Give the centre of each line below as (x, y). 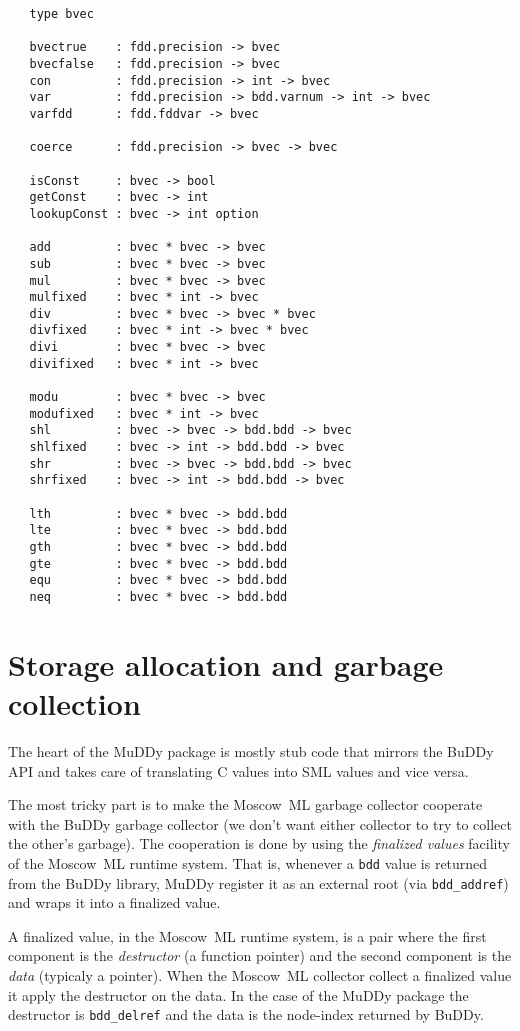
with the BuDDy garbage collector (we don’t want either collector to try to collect (260, 823)
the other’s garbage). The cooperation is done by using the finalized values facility (259, 843)
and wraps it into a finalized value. (114, 902)
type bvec (61, 14)
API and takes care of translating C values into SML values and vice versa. (238, 770)
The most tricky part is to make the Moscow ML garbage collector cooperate (245, 804)
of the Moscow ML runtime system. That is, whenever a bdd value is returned (248, 862)
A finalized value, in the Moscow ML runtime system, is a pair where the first (247, 935)
